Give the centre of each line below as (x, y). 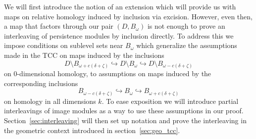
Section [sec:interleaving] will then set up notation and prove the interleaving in (125, 120)
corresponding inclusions (41, 83)
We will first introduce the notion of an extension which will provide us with (120, 6)
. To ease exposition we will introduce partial (170, 101)
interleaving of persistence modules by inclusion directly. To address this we (119, 35)
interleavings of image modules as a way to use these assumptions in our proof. (124, 111)
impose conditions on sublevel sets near (64, 45)
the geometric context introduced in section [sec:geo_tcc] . (92, 130)
